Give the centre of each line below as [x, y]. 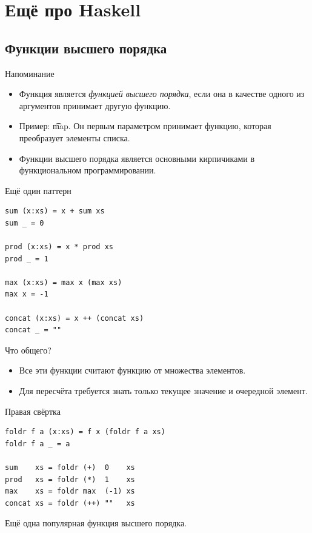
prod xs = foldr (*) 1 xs [70, 479]
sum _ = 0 [25, 223]
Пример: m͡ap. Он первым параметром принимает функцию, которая [145, 126]
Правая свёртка [33, 411]
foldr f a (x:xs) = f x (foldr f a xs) [85, 432]
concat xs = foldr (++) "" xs [70, 503]
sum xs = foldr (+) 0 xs [70, 468]
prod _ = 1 [27, 259]
